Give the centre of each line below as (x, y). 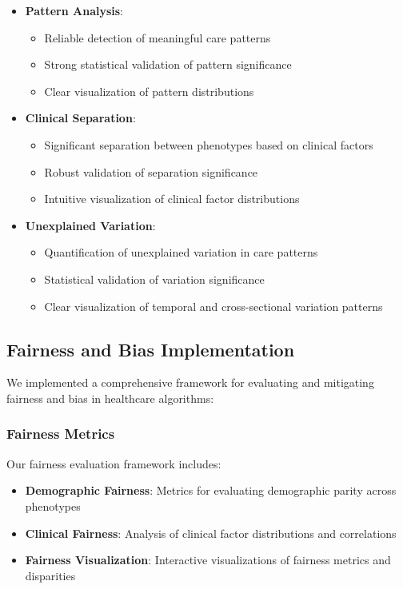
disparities (50, 575)
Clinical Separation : (80, 118)
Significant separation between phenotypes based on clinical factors (209, 144)
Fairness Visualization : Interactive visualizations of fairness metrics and (208, 560)
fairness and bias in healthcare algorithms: (110, 398)
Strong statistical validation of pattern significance (168, 64)
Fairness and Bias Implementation (151, 349)
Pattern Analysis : (74, 10)
